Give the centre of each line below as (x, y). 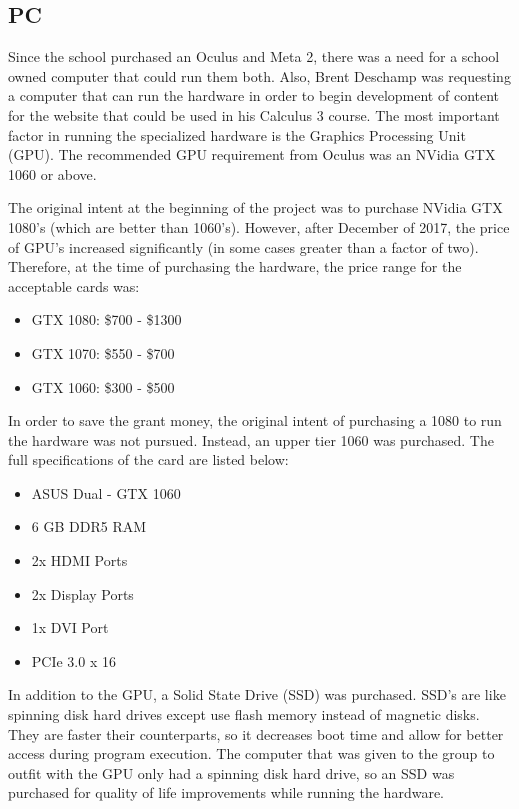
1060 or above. (52, 173)
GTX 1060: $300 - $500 (103, 386)
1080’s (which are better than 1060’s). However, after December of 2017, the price (259, 226)
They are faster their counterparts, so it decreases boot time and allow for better (256, 733)
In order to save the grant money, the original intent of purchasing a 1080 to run (255, 420)
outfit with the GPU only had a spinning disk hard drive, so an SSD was (231, 772)
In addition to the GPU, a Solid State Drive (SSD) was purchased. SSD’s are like (257, 694)
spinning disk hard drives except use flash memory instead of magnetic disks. (244, 714)
